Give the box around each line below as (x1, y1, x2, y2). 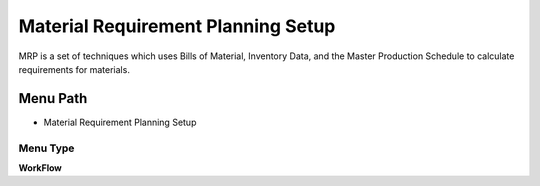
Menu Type (18, 141, 75, 155)
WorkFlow (18, 161, 62, 174)
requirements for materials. (18, 63, 130, 75)
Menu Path (18, 90, 88, 107)
